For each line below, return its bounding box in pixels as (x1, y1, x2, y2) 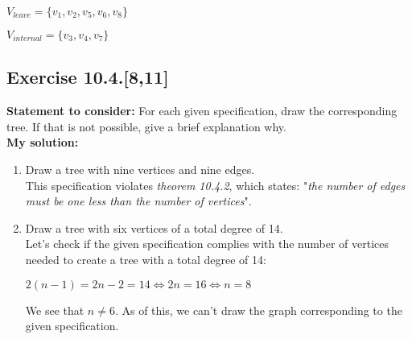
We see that (25, 301, 84, 318)
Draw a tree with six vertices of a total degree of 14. (25, 219, 283, 236)
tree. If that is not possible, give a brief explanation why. (6, 118, 286, 134)
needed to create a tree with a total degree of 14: (25, 250, 266, 267)
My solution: (6, 134, 79, 151)
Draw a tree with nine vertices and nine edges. (25, 160, 255, 177)
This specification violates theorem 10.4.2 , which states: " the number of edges (25, 176, 406, 193)
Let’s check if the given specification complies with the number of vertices (25, 235, 389, 252)
